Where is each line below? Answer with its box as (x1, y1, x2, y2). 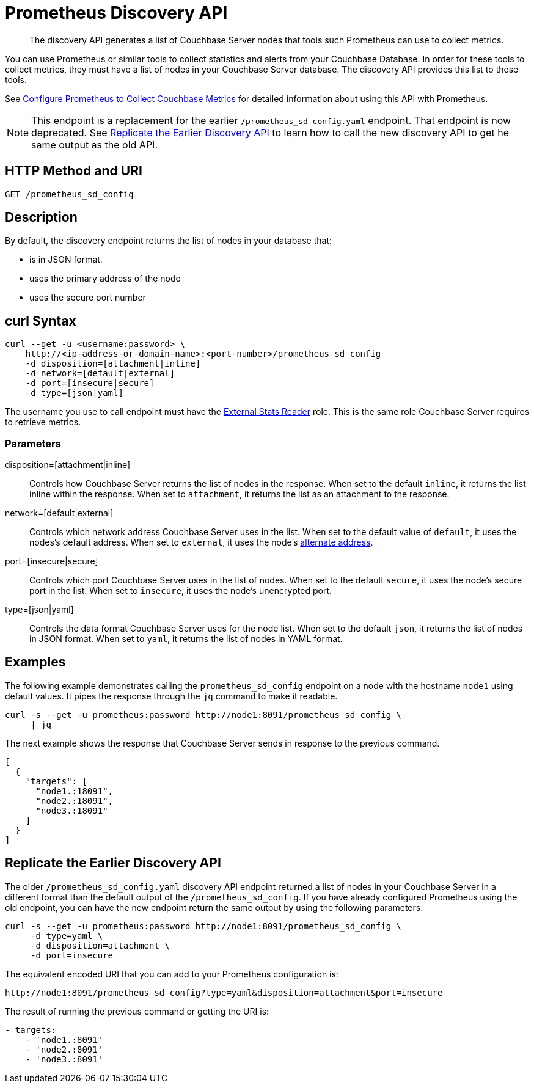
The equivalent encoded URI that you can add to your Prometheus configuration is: (5, 968, 338, 979)
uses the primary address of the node (29, 273, 181, 284)
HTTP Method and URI (5, 163, 142, 179)
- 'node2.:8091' (25, 1044, 103, 1054)
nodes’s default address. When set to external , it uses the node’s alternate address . (29, 537, 373, 548)
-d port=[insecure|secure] (25, 378, 155, 389)
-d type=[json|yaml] (25, 388, 123, 398)
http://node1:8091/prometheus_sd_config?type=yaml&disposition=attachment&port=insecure (5, 987, 443, 998)
